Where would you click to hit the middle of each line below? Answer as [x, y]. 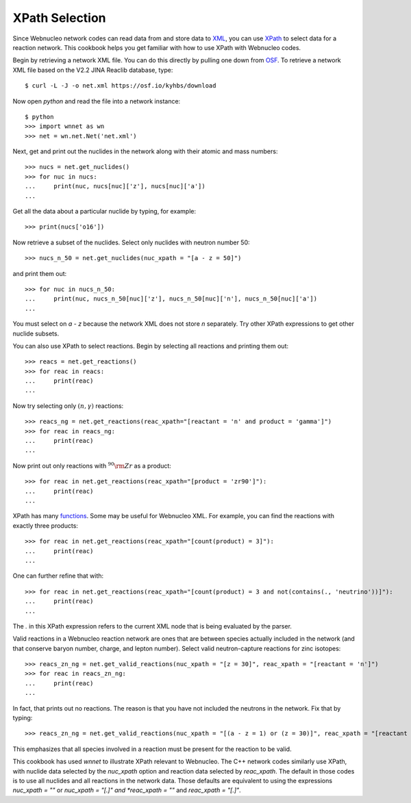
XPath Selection [59, 18]
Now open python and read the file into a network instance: [97, 101]
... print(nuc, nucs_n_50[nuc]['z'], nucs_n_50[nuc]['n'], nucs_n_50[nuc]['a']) [171, 299]
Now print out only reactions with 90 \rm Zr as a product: [92, 465]
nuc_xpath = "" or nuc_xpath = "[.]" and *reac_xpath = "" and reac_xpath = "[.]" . [127, 790]
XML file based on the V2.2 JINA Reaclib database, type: [93, 70]
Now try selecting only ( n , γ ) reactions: [68, 406]
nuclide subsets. [36, 333]
